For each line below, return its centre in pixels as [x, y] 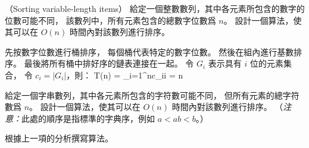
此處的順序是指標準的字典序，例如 [88, 118]
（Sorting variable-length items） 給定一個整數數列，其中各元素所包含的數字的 [155, 8]
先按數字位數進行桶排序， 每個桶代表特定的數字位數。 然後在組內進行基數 [149, 51]
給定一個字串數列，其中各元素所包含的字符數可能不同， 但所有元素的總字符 [152, 95]
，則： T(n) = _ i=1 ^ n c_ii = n [125, 75]
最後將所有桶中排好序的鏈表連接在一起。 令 [109, 63]
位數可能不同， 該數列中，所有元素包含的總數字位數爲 [110, 20]
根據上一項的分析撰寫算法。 [59, 138]
